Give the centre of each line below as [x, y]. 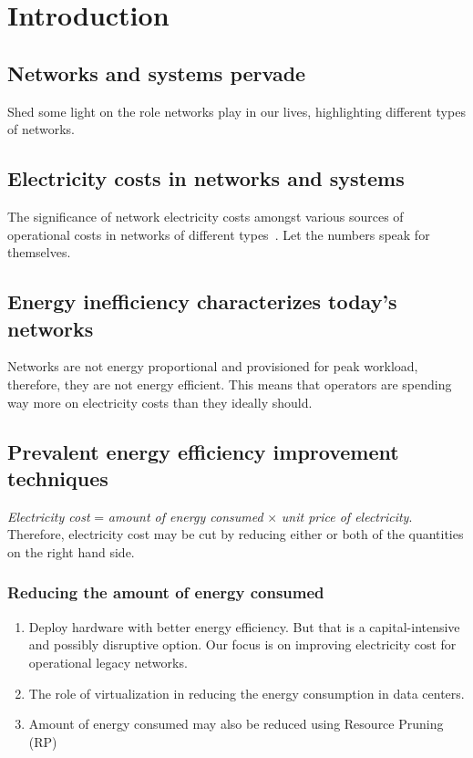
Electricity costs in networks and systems [206, 178]
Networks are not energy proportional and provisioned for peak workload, [213, 366]
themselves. [39, 252]
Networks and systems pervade [157, 73]
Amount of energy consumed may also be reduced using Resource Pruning [236, 724]
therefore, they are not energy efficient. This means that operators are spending [230, 384]
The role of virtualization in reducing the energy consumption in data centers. [247, 693]
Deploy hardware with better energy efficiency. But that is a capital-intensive [244, 626]
